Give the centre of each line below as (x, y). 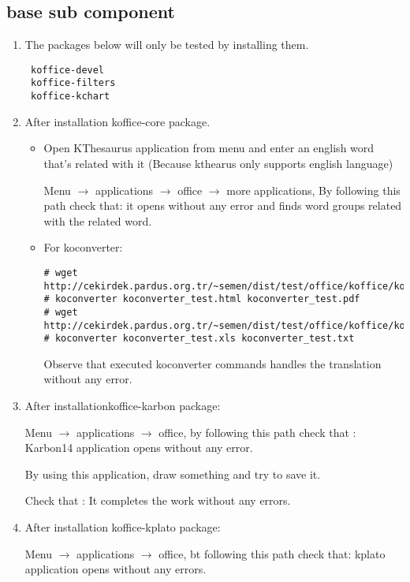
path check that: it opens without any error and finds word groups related (223, 205)
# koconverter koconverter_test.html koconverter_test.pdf (202, 299)
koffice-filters (73, 83)
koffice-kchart (70, 97)
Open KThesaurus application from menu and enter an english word (209, 148)
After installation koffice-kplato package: (123, 527)
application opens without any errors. (116, 569)
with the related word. (98, 220)
